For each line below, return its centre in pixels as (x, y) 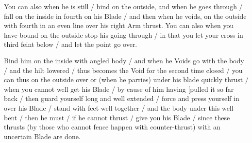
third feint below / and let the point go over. (71, 44)
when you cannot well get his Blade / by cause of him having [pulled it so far (119, 89)
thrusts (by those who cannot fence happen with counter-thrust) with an (112, 127)
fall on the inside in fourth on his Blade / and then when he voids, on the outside (125, 16)
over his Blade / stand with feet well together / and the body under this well (119, 107)
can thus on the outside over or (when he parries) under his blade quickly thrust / (126, 79)
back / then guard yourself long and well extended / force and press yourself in (122, 98)
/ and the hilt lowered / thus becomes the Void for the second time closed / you (123, 70)
